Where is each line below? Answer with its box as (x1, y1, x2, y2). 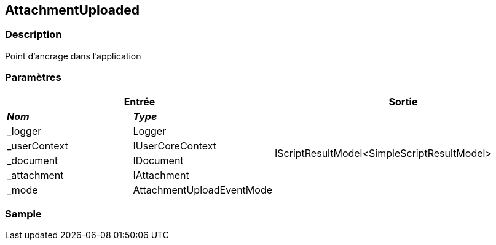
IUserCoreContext (133, 139, 216, 152)
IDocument (133, 154, 184, 167)
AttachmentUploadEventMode (133, 183, 273, 196)
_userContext (7, 139, 68, 152)
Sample (5, 207, 42, 220)
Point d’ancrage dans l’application (5, 50, 141, 61)
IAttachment (133, 168, 189, 181)
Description (5, 28, 62, 41)
